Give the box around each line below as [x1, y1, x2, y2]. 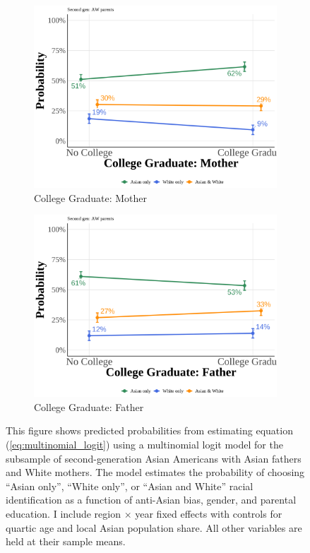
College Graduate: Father [34, 399, 144, 414]
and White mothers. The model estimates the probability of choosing [6, 465, 305, 480]
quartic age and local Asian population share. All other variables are [6, 520, 302, 535]
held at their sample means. [6, 534, 126, 549]
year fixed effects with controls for [135, 506, 282, 521]
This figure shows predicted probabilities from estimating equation [6, 423, 293, 438]
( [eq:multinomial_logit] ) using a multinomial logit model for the [6, 436, 283, 451]
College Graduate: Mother [34, 190, 148, 205]
